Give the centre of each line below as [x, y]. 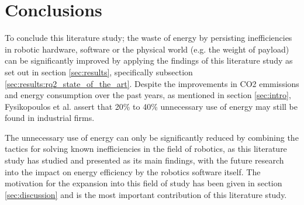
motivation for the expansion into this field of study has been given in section [144, 183]
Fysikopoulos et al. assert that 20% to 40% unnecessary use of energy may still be [151, 106]
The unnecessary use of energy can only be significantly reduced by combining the [152, 137]
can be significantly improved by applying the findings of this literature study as [149, 60]
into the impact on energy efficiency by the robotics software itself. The [133, 171]
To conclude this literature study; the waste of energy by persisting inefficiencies [148, 38]
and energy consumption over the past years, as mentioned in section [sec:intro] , [148, 95]
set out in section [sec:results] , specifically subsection [99, 72]
